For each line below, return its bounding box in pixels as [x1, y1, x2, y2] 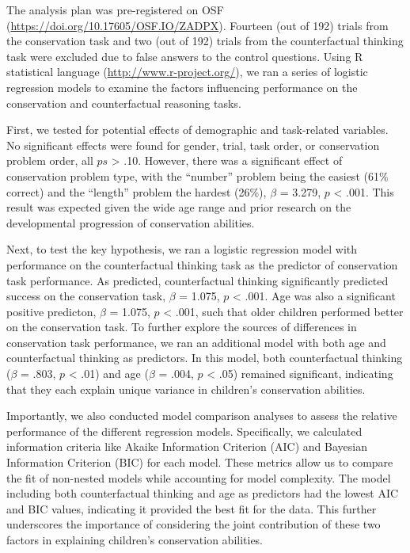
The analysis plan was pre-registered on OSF [6, 2, 224, 17]
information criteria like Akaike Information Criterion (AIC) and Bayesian [6, 438, 367, 455]
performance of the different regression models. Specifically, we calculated [6, 422, 363, 439]
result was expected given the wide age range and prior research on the [6, 199, 351, 215]
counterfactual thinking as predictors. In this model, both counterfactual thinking [6, 349, 403, 366]
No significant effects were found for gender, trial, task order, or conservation [6, 136, 380, 153]
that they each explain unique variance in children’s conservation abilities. [6, 380, 366, 397]
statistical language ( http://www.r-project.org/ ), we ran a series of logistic [6, 63, 368, 80]
